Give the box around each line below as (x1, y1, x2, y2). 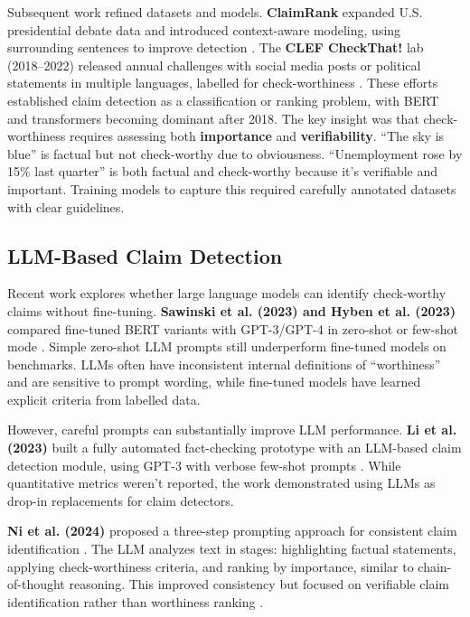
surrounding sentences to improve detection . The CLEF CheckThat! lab (7, 38, 424, 57)
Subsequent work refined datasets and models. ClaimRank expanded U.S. (7, 3, 423, 21)
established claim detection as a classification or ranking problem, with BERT (7, 90, 439, 109)
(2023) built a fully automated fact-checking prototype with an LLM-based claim (7, 438, 462, 457)
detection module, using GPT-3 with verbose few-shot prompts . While (7, 455, 401, 474)
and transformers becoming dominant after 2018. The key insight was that (7, 108, 419, 127)
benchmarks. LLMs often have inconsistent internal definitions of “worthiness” (7, 354, 441, 373)
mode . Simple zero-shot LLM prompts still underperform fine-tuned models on (7, 337, 446, 356)
